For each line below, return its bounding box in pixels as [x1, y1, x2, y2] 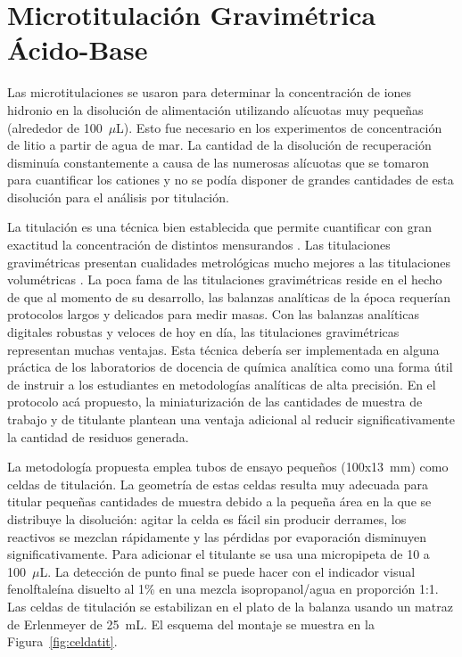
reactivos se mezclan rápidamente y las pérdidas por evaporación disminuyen [7, 527, 426, 546]
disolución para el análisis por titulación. [7, 187, 229, 206]
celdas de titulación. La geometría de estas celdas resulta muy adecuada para [7, 474, 428, 493]
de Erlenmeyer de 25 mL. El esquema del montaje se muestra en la [7, 614, 375, 633]
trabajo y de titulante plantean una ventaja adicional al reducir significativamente [7, 410, 455, 428]
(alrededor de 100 [7, 118, 103, 136]
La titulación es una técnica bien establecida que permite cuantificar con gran [7, 218, 433, 236]
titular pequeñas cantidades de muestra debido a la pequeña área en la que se [7, 492, 432, 511]
